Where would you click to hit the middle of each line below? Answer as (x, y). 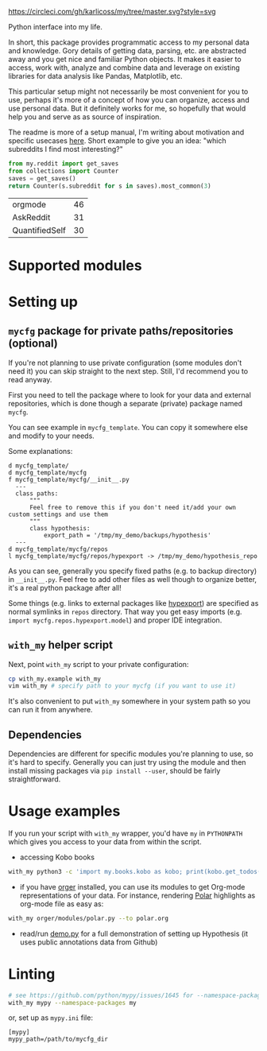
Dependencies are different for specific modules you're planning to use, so (131, 754)
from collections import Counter (64, 171)
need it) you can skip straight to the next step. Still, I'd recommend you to (128, 371)
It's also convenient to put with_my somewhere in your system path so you (129, 701)
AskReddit (31, 217)
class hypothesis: (60, 528)
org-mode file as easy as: (62, 904)
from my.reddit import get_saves (64, 164)
